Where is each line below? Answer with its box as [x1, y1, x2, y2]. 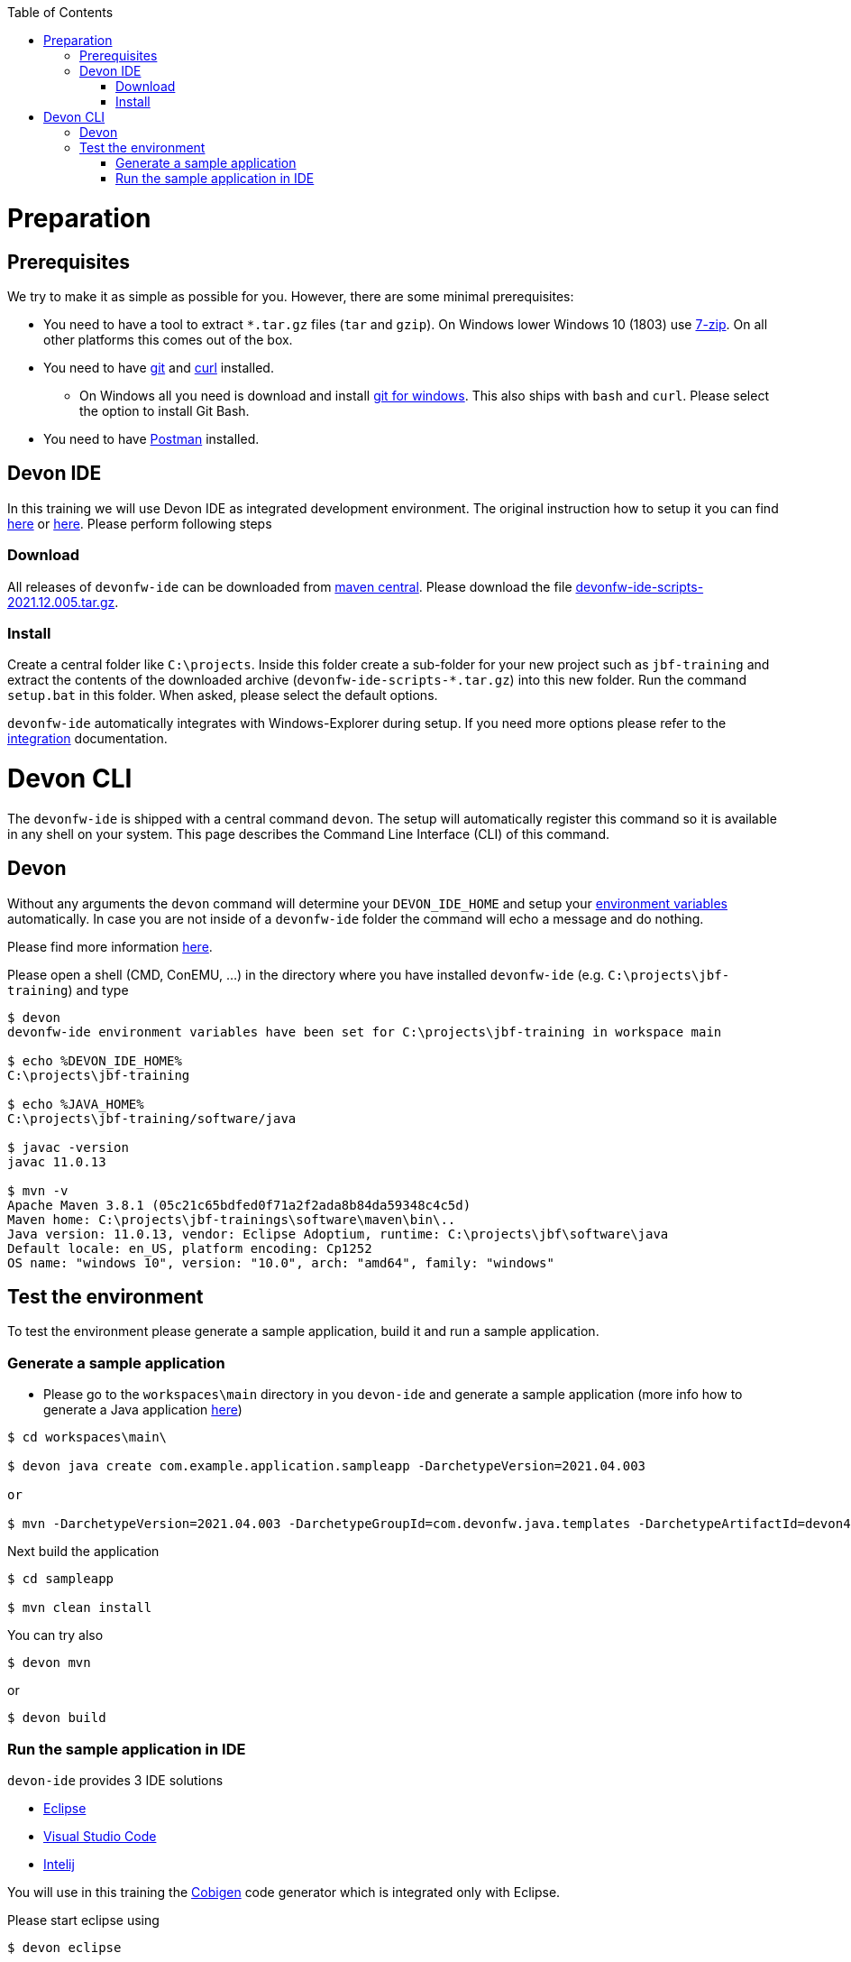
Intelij [43, 1856, 75, 1872]
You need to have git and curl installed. [43, 359, 274, 375]
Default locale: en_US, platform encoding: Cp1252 [7, 1240, 372, 1256]
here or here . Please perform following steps [7, 515, 272, 531]
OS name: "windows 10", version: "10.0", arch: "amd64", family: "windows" [7, 1255, 554, 1270]
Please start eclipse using [7, 1911, 160, 1928]
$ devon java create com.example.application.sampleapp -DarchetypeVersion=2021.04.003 [7, 1459, 646, 1474]
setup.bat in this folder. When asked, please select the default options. [7, 687, 438, 704]
